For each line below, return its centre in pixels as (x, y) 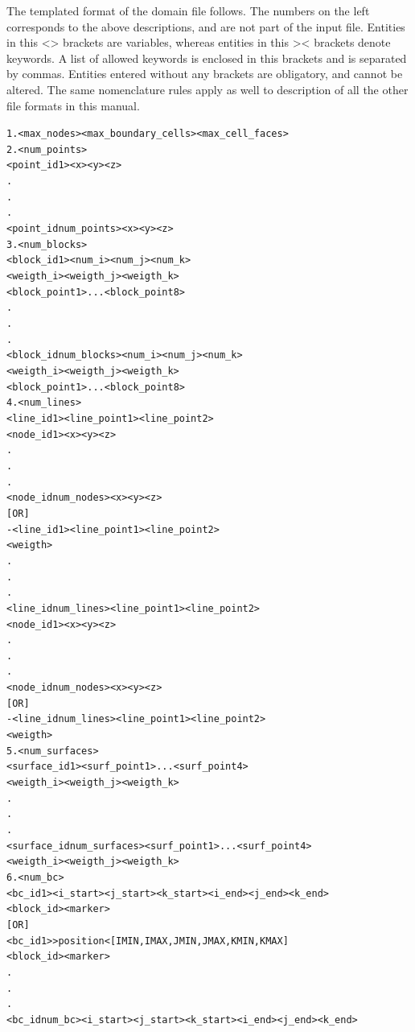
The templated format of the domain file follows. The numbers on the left (188, 10)
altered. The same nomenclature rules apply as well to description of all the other (207, 89)
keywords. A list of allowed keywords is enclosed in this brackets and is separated (207, 58)
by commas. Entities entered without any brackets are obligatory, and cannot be (205, 74)
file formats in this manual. (73, 105)
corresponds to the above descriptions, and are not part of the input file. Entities (206, 26)
